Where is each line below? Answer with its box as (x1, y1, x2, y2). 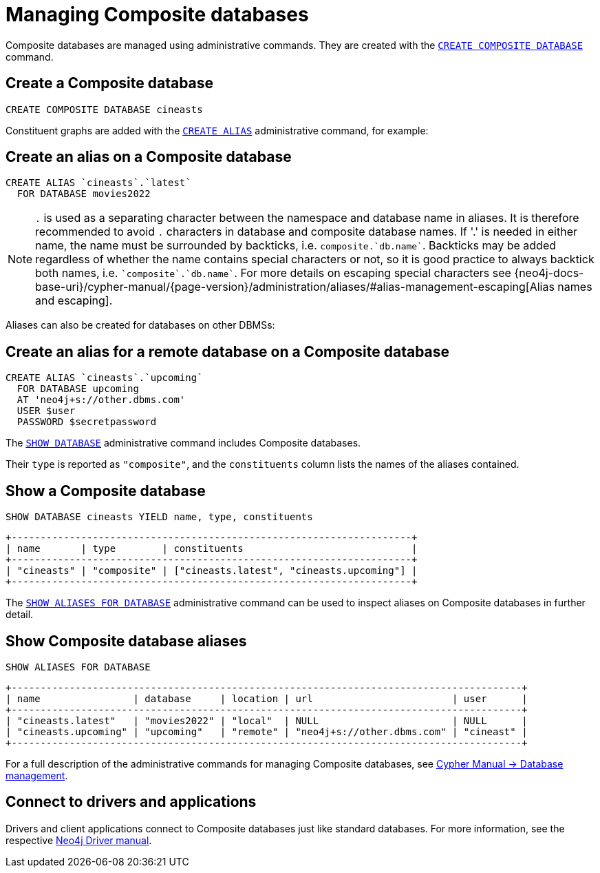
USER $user (17, 405, 76, 417)
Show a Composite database (6, 482, 206, 500)
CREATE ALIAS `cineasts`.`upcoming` (6, 372, 203, 384)
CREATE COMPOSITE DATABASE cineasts (6, 103, 203, 115)
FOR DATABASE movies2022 (17, 188, 151, 200)
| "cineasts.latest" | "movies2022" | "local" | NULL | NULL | (6, 715, 528, 726)
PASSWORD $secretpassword (17, 416, 157, 428)
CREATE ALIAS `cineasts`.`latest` (6, 177, 191, 189)
